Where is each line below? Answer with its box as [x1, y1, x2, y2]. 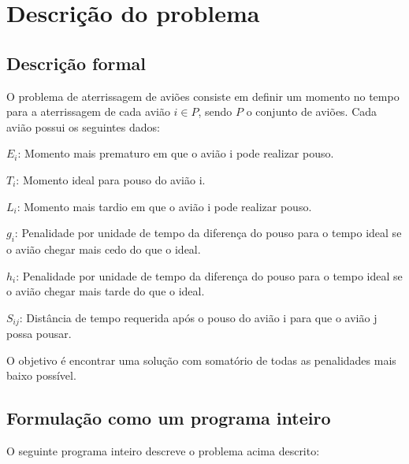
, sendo [198, 103, 232, 120]
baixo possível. [6, 367, 76, 384]
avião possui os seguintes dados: [6, 118, 160, 135]
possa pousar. [6, 325, 72, 342]
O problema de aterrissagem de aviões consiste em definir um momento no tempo [6, 87, 400, 104]
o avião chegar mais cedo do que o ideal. [6, 240, 201, 257]
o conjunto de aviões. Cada [246, 103, 377, 120]
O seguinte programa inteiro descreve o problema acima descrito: [6, 443, 320, 459]
